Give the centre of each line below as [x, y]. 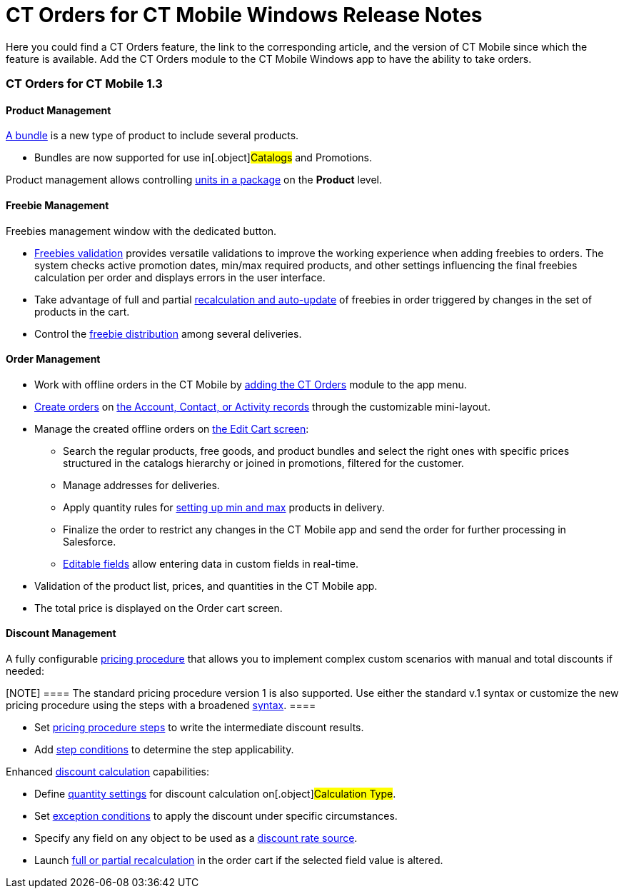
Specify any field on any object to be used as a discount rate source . [196, 838]
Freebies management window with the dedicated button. [141, 231]
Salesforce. [90, 541]
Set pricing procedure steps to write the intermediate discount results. [199, 727]
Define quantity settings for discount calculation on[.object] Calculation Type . [215, 794]
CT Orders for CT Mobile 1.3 [84, 84]
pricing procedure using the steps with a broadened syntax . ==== [161, 705]
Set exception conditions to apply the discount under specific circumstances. [216, 816]
